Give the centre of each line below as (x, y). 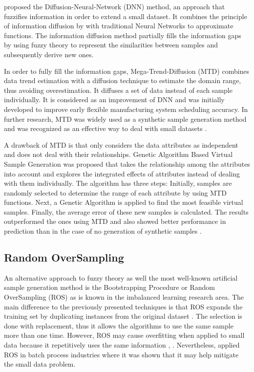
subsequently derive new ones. (49, 54)
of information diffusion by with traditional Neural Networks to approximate (119, 26)
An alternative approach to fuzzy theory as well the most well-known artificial (121, 277)
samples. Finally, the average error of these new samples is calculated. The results (126, 211)
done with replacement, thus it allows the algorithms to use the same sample (119, 325)
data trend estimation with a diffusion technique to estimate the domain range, (123, 80)
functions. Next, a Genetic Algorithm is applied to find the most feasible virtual (124, 202)
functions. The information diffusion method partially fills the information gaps (123, 35)
